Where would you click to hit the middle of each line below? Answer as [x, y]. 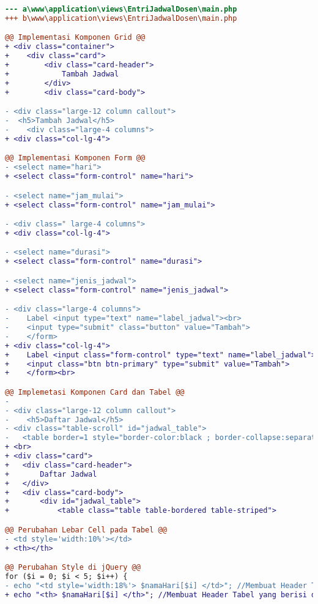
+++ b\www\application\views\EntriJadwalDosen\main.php [121, 18]
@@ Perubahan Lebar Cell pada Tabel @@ [86, 530]
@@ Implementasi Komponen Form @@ [75, 158]
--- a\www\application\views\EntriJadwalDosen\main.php [121, 9]
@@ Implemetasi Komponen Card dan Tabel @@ [95, 392]
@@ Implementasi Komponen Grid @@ [75, 38]
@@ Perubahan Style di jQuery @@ [73, 568]
